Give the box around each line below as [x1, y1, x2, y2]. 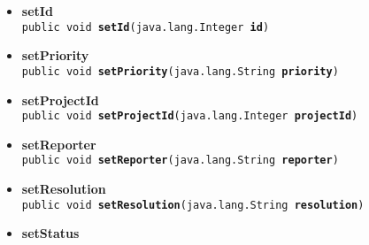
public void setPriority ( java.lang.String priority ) [21, 65, 339, 78]
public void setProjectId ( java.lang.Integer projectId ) [21, 110, 358, 123]
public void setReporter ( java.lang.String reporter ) [21, 154, 339, 167]
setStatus [21, 224, 80, 242]
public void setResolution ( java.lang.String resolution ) [21, 198, 365, 211]
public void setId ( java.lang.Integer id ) [21, 20, 270, 34]
